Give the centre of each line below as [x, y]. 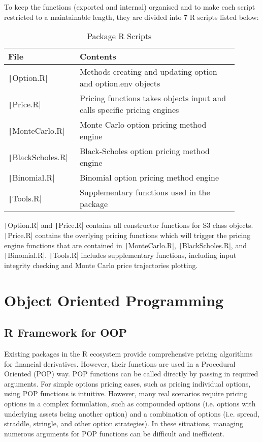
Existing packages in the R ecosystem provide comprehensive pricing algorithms [128, 353]
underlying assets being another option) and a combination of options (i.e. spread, [132, 413]
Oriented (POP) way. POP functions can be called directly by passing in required [131, 374]
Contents [98, 56]
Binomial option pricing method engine [149, 178]
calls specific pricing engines [129, 110]
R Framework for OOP [66, 332]
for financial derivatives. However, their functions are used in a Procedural [120, 363]
